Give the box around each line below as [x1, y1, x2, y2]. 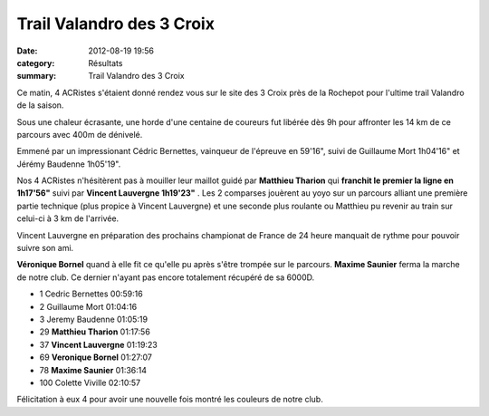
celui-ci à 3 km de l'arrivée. [16, 213, 120, 224]
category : [16, 57, 55, 68]
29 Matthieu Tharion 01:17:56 [39, 326, 151, 337]
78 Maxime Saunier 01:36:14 [39, 364, 148, 375]
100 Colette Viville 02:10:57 [39, 377, 140, 388]
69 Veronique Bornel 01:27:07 [39, 352, 153, 363]
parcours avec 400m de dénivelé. [16, 129, 143, 140]
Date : [16, 45, 38, 56]
